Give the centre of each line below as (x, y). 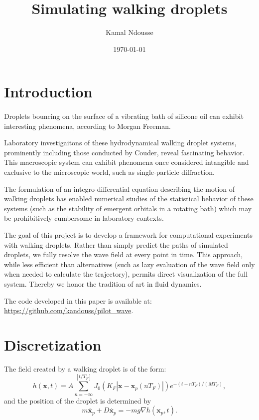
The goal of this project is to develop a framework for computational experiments (128, 235)
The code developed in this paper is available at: (78, 300)
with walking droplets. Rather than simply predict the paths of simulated (116, 244)
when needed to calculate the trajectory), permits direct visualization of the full (126, 274)
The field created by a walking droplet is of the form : (85, 368)
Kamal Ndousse (129, 32)
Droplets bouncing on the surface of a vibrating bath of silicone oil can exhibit (124, 116)
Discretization (53, 344)
